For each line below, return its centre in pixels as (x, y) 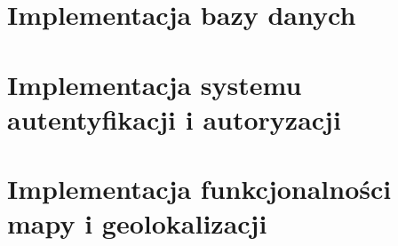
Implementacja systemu (155, 84)
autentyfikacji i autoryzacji (174, 119)
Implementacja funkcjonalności (199, 189)
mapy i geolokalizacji (137, 223)
